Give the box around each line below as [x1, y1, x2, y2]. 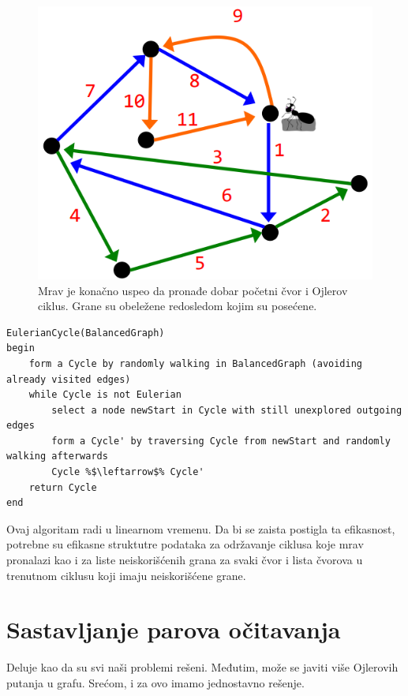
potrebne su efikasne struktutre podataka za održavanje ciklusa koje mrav [6, 536, 364, 552]
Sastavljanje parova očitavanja [6, 613, 341, 645]
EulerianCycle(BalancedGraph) [6, 327, 165, 339]
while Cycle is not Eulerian [28, 389, 182, 401]
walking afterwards [6, 451, 108, 462]
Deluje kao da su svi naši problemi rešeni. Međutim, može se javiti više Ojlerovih [6, 659, 399, 675]
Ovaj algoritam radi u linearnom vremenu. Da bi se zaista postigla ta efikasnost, [6, 520, 395, 537]
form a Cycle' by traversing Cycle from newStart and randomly [51, 435, 391, 447]
